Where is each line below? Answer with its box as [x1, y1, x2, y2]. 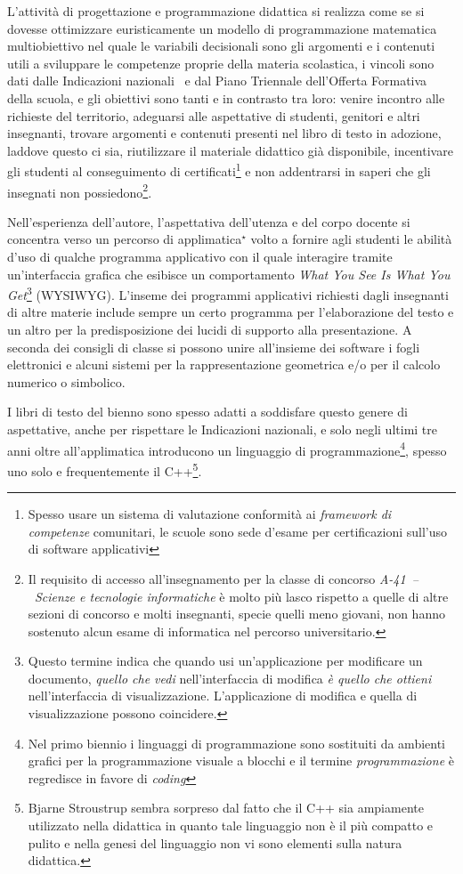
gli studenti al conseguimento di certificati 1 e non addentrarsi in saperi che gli [7, 159, 431, 180]
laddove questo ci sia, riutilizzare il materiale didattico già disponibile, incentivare [7, 141, 453, 159]
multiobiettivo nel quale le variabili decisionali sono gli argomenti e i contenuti [7, 36, 435, 55]
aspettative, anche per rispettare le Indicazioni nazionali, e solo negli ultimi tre [7, 420, 437, 439]
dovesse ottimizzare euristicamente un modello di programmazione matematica [7, 19, 437, 37]
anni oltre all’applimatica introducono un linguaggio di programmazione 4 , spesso [7, 438, 447, 459]
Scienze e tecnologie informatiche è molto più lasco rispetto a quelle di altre [34, 587, 449, 605]
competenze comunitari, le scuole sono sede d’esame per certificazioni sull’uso [28, 522, 448, 540]
